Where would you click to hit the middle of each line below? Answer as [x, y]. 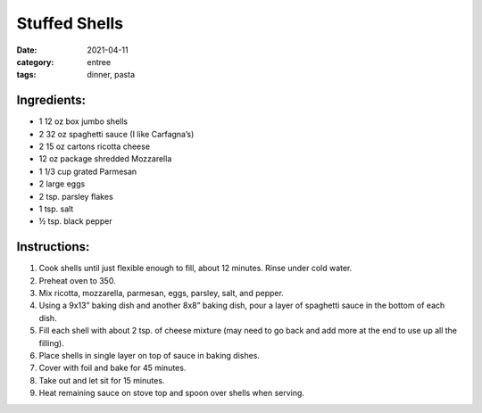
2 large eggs [62, 184]
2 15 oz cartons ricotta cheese [95, 146]
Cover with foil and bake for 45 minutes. [112, 368]
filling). [51, 343]
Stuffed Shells [70, 23]
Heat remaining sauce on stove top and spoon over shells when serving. [172, 393]
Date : [27, 50]
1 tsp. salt [56, 209]
